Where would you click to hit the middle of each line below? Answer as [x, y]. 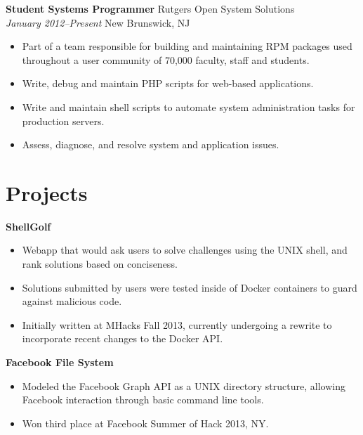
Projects [47, 192]
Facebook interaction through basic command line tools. [143, 400]
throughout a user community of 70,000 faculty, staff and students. [166, 59]
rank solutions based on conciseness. [100, 264]
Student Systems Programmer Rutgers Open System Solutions [150, 8]
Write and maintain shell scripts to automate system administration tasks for [189, 106]
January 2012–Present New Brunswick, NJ [98, 22]
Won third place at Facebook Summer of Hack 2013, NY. [145, 423]
